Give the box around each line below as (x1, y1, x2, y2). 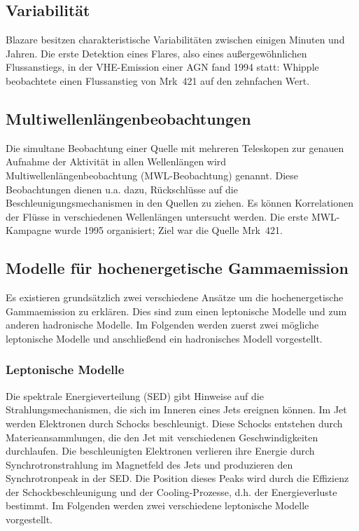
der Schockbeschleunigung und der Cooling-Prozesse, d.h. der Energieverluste (6, 484, 337, 499)
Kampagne (6, 223, 52, 237)
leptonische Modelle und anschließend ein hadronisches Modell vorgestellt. (6, 331, 323, 345)
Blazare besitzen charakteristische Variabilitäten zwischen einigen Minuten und (6, 32, 345, 47)
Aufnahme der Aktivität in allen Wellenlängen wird (6, 154, 227, 169)
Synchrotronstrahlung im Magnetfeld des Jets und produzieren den (6, 457, 293, 471)
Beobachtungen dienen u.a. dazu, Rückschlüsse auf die (6, 181, 238, 196)
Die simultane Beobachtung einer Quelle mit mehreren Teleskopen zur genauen (6, 140, 344, 155)
